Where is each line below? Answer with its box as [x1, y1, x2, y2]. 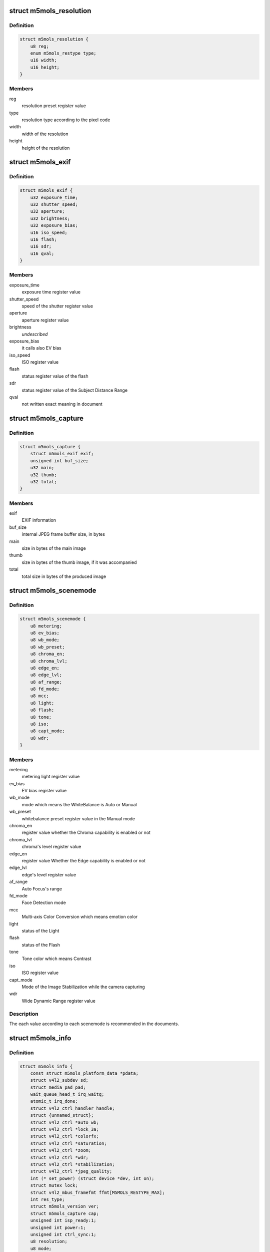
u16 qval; [30, 250, 54, 256]
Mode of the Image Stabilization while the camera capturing [21, 984, 145, 990]
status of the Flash [21, 942, 60, 948]
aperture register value [21, 317, 69, 323]
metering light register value [21, 774, 80, 780]
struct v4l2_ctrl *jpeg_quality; [30, 1168, 112, 1174]
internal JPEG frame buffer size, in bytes [21, 531, 105, 537]
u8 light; [30, 700, 54, 706]
